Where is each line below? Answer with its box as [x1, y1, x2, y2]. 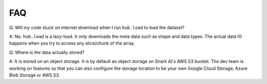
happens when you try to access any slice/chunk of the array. [9, 40, 135, 46]
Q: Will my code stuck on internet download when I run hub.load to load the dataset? [9, 25, 185, 30]
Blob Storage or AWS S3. [9, 72, 60, 78]
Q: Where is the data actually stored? [9, 49, 85, 55]
